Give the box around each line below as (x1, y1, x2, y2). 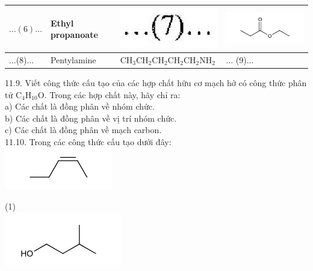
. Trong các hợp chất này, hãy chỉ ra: (44, 88, 181, 101)
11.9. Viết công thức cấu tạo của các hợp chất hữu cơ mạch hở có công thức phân (5, 76, 307, 89)
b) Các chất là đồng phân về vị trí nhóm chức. (5, 111, 177, 124)
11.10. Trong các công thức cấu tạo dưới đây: (5, 135, 172, 148)
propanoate (50, 28, 98, 41)
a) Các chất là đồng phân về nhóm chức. (5, 100, 155, 113)
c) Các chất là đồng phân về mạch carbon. (5, 123, 162, 136)
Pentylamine (50, 54, 96, 66)
